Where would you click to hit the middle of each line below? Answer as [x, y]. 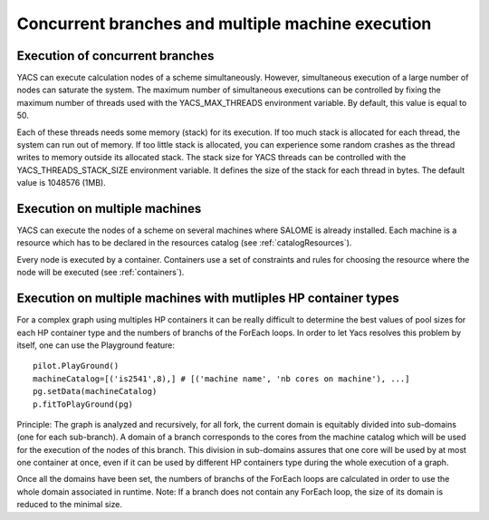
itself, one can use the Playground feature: [96, 345]
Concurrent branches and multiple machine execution [224, 24]
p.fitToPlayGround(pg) [83, 404]
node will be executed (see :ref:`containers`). [101, 273]
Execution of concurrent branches [115, 56]
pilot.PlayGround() [76, 366]
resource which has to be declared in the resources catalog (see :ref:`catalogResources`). [184, 243]
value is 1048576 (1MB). [61, 183]
